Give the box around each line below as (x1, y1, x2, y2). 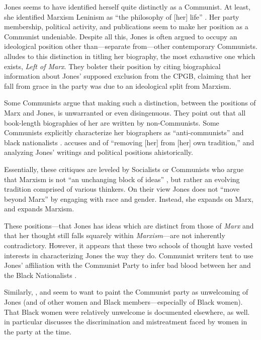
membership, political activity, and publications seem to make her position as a (4, 21, 248, 32)
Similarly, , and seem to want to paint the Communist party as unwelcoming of (4, 287, 248, 297)
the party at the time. (4, 326, 71, 336)
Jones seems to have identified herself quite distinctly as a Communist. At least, (4, 2, 251, 12)
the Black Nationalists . (4, 269, 77, 280)
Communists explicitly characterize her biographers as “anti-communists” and (4, 127, 244, 138)
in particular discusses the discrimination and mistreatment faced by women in (4, 316, 247, 327)
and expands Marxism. (4, 203, 74, 214)
